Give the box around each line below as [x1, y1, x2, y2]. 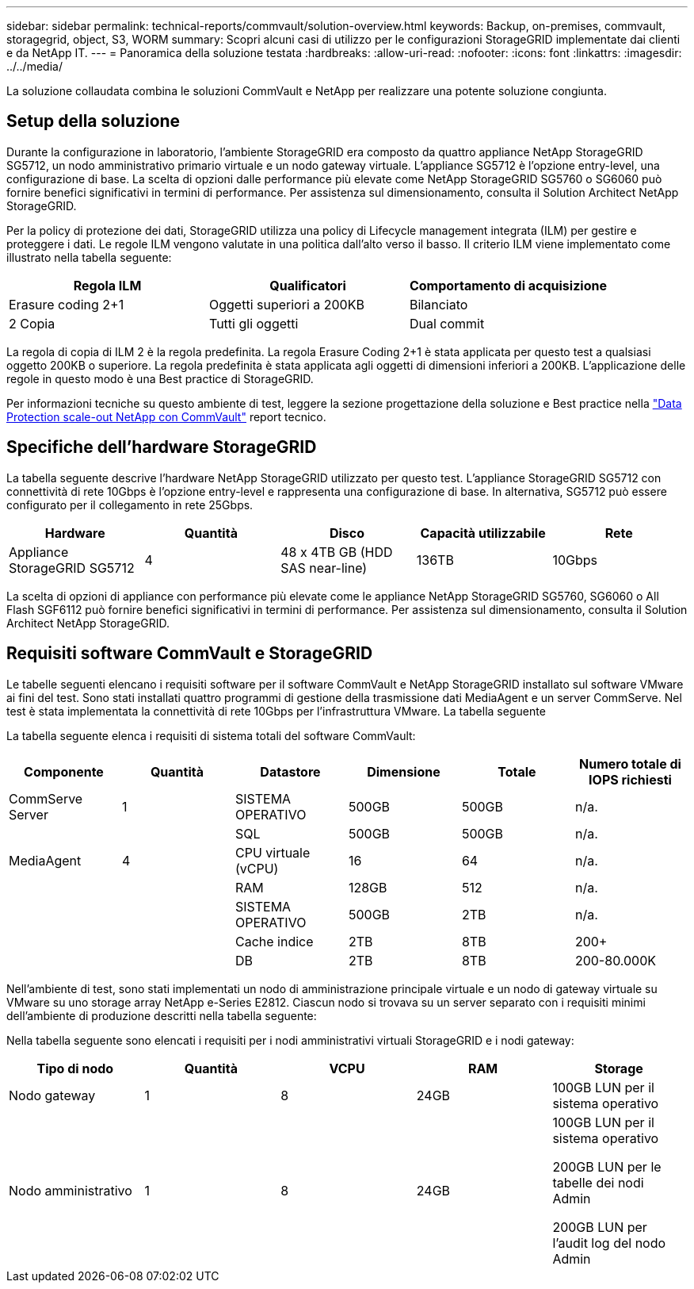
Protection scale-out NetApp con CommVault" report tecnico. [6, 409, 326, 424]
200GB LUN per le [552, 1158, 662, 1175]
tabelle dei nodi [552, 1174, 644, 1191]
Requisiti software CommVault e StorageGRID [6, 643, 373, 664]
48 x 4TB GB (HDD [280, 543, 393, 560]
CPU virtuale [235, 844, 311, 861]
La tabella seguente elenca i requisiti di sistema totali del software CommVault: [6, 728, 416, 742]
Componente [24, 763, 104, 780]
